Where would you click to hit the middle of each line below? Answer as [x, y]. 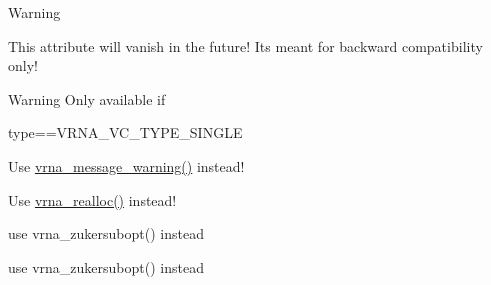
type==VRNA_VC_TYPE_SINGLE [125, 132]
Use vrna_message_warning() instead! [126, 165]
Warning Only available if [87, 98]
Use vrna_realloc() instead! [92, 199]
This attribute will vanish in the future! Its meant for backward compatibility [245, 45]
